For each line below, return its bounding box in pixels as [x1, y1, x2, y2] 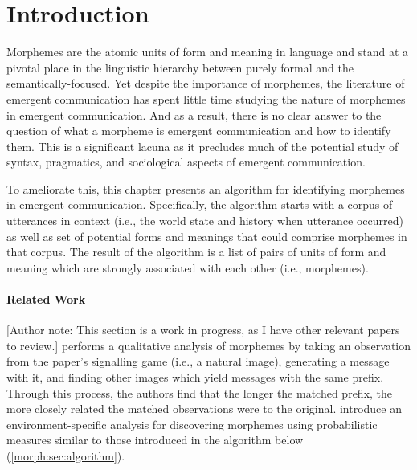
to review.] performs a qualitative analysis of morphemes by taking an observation [6, 337, 411, 354]
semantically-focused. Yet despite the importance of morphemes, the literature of [6, 75, 405, 92]
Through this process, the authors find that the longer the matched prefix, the [6, 384, 393, 401]
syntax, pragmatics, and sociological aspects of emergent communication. [6, 153, 366, 170]
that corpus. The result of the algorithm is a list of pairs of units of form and [6, 243, 386, 260]
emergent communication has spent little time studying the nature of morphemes [6, 90, 406, 107]
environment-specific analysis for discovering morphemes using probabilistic [6, 415, 378, 432]
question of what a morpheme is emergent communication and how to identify [6, 122, 391, 139]
